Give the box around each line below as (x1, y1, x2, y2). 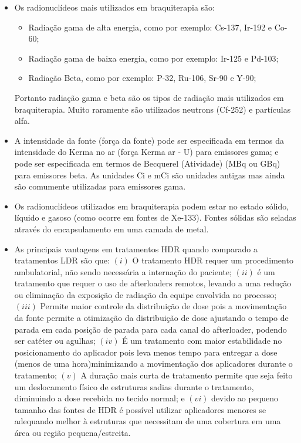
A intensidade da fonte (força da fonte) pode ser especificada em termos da (14, 134, 285, 146)
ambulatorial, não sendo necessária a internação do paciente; (14, 265, 232, 278)
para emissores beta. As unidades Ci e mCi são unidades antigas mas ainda (14, 168, 285, 181)
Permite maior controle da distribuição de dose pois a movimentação (40, 300, 287, 312)
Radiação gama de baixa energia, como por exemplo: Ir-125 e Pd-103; (28, 52, 279, 64)
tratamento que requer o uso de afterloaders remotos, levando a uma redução (14, 277, 292, 289)
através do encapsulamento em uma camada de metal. (14, 222, 209, 235)
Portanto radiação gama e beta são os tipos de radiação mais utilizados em (14, 91, 284, 103)
